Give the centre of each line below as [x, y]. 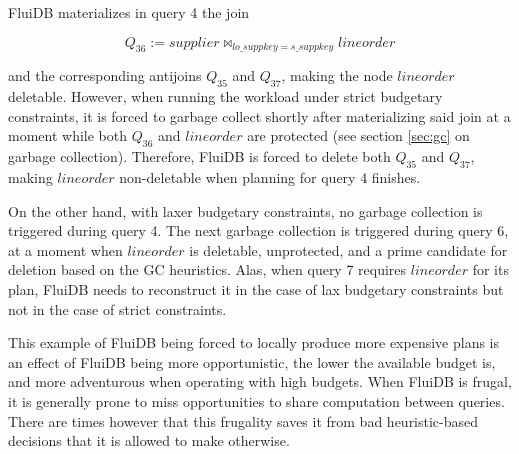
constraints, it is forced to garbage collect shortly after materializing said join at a [259, 115]
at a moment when [65, 249]
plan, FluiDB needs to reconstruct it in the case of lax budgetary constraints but [256, 288]
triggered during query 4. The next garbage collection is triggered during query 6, [258, 230]
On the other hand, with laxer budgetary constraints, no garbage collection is [245, 210]
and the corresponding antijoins [105, 75]
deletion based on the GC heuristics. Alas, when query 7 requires [207, 269]
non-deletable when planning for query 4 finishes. [270, 176]
